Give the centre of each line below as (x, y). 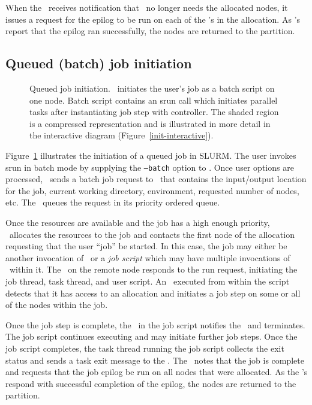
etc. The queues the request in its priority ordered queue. (113, 202)
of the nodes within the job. (57, 305)
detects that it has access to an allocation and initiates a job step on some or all (153, 293)
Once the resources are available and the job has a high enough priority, (138, 222)
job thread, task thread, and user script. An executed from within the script (148, 281)
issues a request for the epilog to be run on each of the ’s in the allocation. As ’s (153, 19)
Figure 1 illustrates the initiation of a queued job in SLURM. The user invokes (151, 155)
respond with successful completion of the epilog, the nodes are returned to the (151, 383)
